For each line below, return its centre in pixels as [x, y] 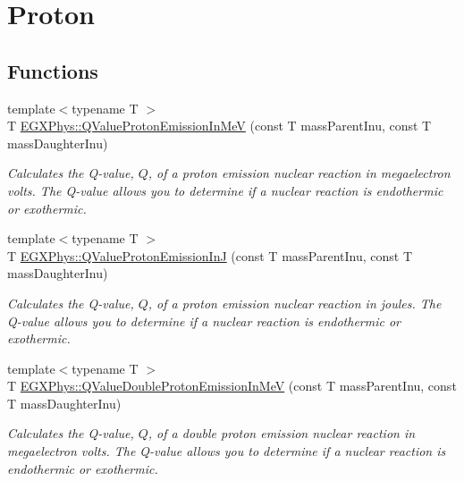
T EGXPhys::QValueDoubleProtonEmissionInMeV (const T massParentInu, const [232, 386]
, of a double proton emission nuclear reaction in [282, 433]
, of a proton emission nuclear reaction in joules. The [295, 303]
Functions [53, 70]
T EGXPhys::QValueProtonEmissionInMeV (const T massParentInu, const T [219, 126]
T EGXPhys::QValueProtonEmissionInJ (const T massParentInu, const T [210, 255]
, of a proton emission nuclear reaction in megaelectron [299, 173]
